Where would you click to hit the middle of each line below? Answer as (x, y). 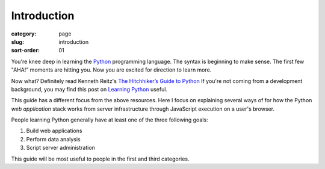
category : (24, 34)
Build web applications (54, 131)
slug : (17, 41)
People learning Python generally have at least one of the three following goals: (110, 120)
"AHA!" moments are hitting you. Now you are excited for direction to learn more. (111, 70)
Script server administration (61, 148)
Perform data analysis (53, 139)
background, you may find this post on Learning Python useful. (89, 89)
